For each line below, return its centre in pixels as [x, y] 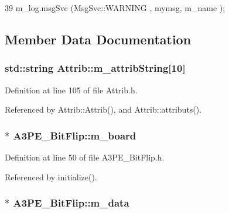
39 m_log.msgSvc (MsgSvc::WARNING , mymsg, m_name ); [115, 8]
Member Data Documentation [98, 39]
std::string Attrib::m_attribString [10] [95, 68]
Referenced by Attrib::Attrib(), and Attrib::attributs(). [103, 109]
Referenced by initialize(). [51, 177]
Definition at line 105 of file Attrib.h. [71, 90]
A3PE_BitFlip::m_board [75, 135]
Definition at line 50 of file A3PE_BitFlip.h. [85, 157]
